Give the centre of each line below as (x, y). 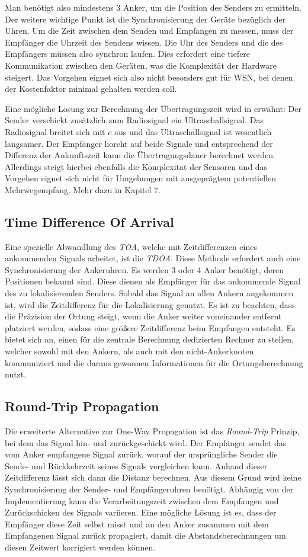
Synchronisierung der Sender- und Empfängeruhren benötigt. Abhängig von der (149, 489)
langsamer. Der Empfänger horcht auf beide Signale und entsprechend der (139, 143)
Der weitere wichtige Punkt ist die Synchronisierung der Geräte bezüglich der (145, 19)
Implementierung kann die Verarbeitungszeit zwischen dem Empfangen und (142, 500)
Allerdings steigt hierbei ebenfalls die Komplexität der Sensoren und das (136, 166)
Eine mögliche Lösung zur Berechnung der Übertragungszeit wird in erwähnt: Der (153, 108)
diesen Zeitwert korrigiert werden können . (80, 547)
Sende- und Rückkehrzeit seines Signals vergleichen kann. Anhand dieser (136, 465)
